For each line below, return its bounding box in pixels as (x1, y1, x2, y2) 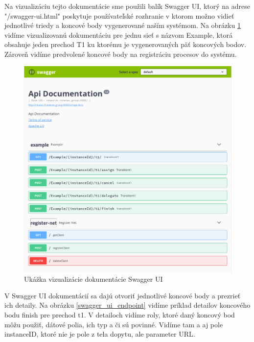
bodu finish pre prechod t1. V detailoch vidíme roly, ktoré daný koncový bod (4, 309, 235, 319)
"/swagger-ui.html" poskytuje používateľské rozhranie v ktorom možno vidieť (4, 10, 234, 21)
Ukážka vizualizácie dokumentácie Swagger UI (24, 274, 163, 284)
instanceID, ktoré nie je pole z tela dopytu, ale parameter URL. (4, 329, 195, 339)
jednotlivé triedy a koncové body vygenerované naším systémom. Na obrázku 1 (4, 20, 241, 30)
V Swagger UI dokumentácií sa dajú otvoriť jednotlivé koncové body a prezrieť (4, 290, 241, 300)
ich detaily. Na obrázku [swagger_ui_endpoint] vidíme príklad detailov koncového (4, 300, 251, 310)
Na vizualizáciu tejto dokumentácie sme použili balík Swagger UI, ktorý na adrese (4, 1, 250, 11)
